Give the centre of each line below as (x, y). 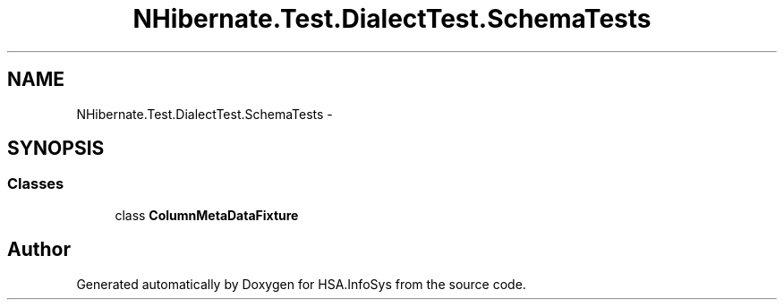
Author (39, 250)
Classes (36, 184)
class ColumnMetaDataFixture (207, 215)
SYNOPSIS (56, 149)
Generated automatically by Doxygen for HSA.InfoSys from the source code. (301, 284)
